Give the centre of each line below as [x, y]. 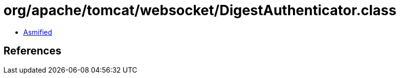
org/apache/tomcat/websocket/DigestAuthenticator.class [200, 10]
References [32, 51]
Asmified [38, 32]
